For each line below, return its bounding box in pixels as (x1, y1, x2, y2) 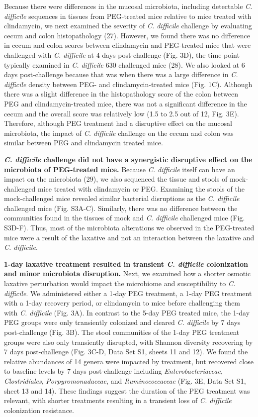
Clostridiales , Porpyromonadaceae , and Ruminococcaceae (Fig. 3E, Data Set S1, (4, 375, 246, 386)
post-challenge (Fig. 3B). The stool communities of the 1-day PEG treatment (4, 327, 240, 337)
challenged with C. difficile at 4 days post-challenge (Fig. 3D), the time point (4, 49, 240, 60)
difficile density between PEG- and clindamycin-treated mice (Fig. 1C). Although (4, 79, 253, 89)
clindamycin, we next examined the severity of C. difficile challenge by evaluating (4, 20, 252, 31)
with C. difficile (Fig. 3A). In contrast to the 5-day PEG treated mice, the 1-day (4, 307, 250, 317)
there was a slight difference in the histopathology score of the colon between (4, 89, 238, 99)
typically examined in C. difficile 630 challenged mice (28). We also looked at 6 (4, 59, 245, 70)
